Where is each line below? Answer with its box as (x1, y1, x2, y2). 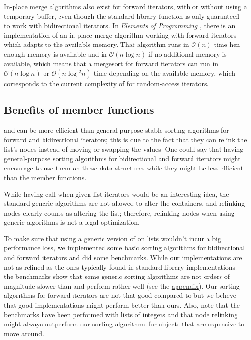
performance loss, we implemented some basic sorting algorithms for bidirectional (4, 243, 245, 253)
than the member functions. (4, 172, 87, 182)
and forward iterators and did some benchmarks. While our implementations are (4, 252, 242, 263)
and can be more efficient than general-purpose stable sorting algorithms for (4, 124, 229, 135)
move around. (4, 328, 44, 338)
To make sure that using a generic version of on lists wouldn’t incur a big (4, 233, 221, 243)
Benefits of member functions (4, 102, 154, 117)
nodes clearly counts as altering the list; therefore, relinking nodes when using (4, 207, 235, 217)
